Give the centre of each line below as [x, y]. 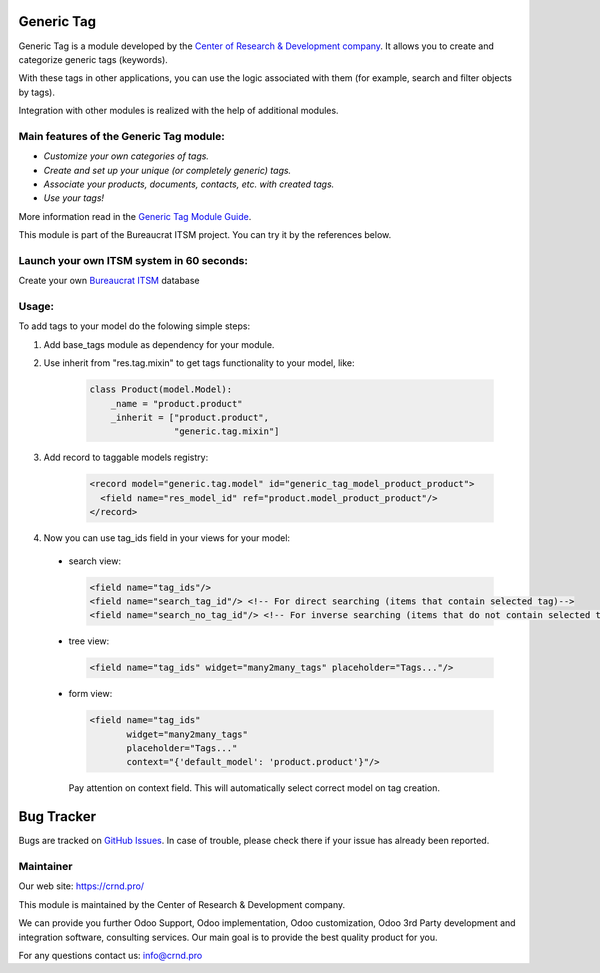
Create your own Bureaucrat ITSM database [109, 281]
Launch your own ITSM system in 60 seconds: [133, 260]
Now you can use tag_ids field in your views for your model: [166, 538]
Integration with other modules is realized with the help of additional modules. [178, 111]
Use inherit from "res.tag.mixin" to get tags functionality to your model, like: [199, 363]
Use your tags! [74, 198]
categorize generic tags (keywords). [93, 59]
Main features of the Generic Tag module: [121, 136]
